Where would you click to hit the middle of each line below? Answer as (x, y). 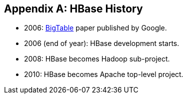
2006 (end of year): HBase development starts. (102, 43)
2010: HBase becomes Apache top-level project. (104, 74)
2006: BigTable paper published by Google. (95, 28)
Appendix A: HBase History (73, 9)
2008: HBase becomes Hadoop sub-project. (97, 59)
